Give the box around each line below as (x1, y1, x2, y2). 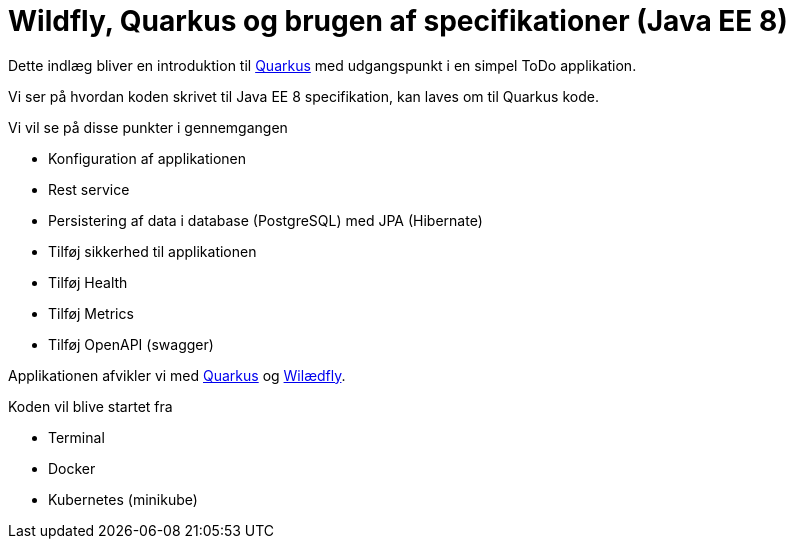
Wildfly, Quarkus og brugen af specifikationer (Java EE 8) (8, 4, 788, 38)
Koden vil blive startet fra (8, 397, 173, 415)
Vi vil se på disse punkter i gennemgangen (8, 118, 288, 136)
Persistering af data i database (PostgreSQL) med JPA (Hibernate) (48, 211, 483, 229)
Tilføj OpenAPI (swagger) (48, 335, 214, 353)
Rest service (48, 180, 130, 198)
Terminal (48, 428, 105, 446)
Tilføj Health (48, 273, 128, 291)
